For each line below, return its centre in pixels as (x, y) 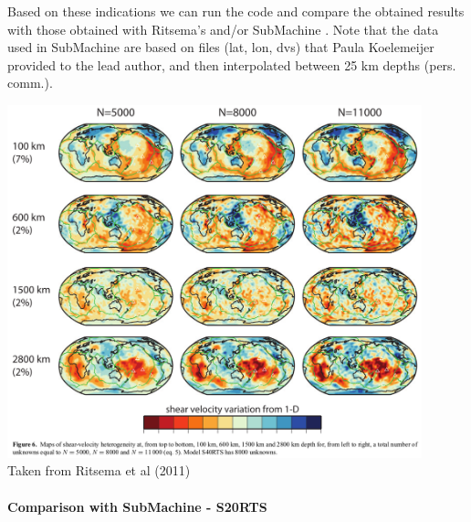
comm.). (30, 83)
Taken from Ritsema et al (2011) (99, 470)
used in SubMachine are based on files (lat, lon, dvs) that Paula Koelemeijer (221, 47)
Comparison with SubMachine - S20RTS (137, 506)
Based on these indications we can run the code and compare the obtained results (236, 11)
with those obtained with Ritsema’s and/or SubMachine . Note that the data (223, 29)
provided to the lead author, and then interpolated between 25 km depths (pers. (232, 64)
